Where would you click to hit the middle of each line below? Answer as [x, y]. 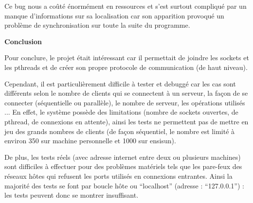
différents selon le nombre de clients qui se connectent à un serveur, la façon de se [126, 93]
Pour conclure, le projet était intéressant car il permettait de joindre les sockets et [127, 58]
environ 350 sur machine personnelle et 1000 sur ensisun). [90, 141]
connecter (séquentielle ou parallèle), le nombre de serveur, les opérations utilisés [125, 102]
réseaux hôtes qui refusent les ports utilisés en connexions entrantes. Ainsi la [118, 176]
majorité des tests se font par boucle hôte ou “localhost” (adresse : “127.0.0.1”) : [124, 185]
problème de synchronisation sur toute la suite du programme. [97, 25]
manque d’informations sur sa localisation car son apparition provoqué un [114, 15]
